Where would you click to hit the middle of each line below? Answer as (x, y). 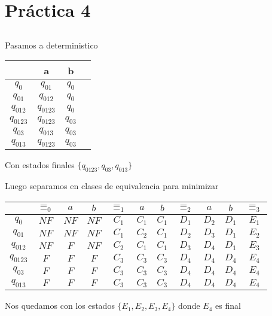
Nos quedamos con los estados (60, 306)
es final (228, 306)
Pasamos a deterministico (51, 45)
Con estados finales (40, 165)
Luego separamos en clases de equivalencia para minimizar (112, 186)
